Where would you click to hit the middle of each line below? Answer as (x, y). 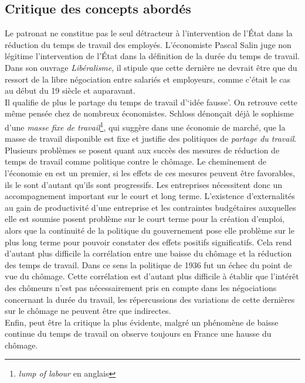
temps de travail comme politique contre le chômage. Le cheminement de (135, 161)
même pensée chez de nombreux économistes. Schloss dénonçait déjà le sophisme (149, 113)
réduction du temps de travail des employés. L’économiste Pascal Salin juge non (148, 44)
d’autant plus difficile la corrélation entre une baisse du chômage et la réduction (148, 253)
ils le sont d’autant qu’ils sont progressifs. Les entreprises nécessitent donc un (143, 184)
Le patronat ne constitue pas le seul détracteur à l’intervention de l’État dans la (149, 33)
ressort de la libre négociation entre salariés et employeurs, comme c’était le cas (148, 79)
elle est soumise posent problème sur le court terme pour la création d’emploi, (145, 219)
